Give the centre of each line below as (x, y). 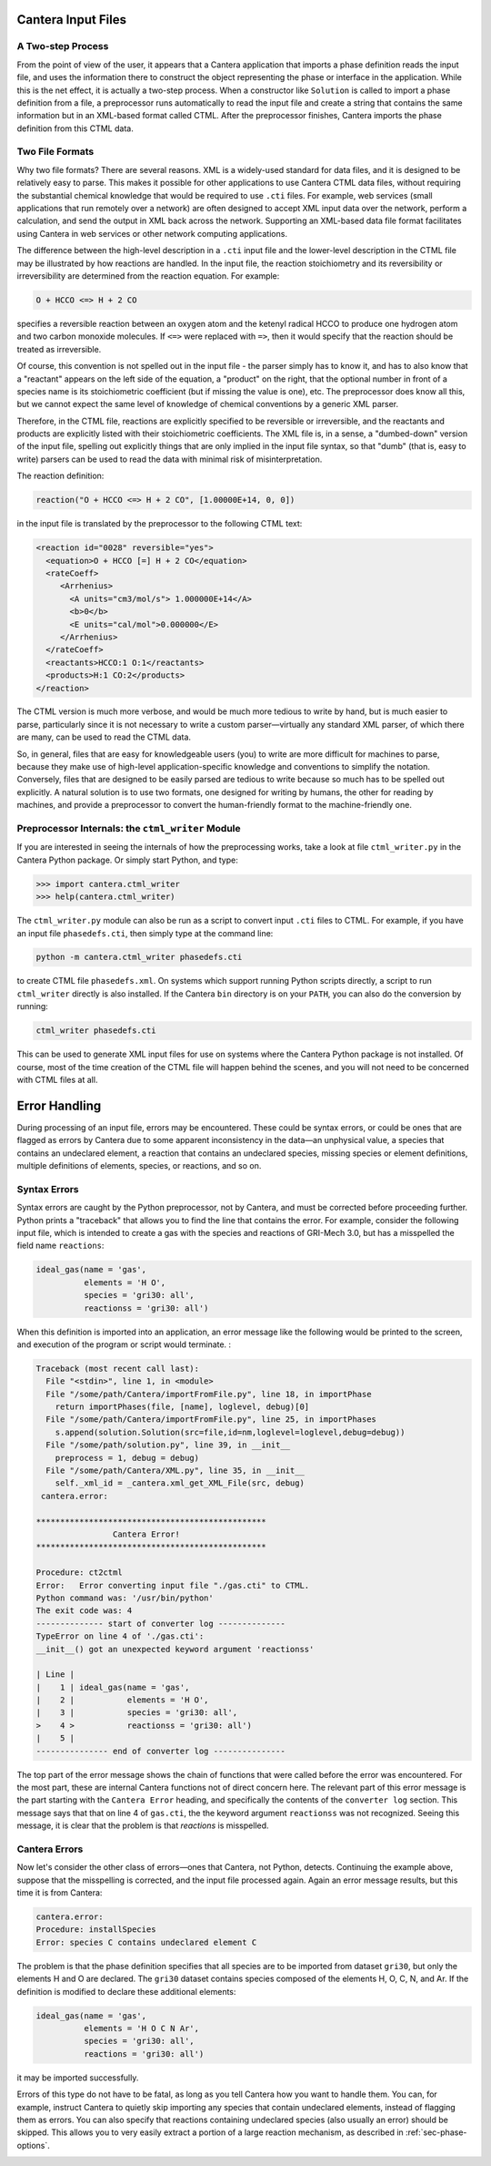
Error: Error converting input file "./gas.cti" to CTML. (173, 1585)
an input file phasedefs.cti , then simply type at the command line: (145, 933)
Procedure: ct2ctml (79, 1573)
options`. (33, 2145)
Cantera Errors (50, 1849)
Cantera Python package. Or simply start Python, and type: (127, 860)
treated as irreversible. (59, 349)
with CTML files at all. (57, 1080)
